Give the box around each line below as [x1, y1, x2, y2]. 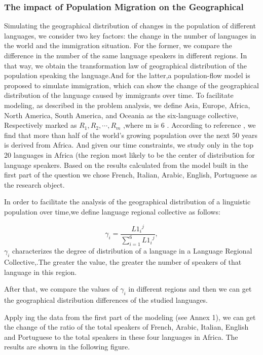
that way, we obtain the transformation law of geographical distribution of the [4, 60, 247, 70]
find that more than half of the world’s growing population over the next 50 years [4, 129, 258, 140]
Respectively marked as [4, 120, 77, 130]
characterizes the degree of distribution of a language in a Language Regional [12, 245, 252, 256]
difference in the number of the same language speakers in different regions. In [4, 50, 247, 60]
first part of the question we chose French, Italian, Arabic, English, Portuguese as [4, 169, 257, 180]
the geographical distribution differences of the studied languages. [4, 294, 208, 305]
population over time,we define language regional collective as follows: [4, 206, 220, 217]
